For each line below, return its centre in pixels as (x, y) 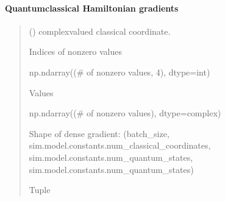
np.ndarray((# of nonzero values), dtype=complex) (125, 113)
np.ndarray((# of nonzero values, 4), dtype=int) (120, 72)
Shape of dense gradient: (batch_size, (99, 133)
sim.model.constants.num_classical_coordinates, (120, 145)
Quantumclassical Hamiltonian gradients (92, 8)
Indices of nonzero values (76, 51)
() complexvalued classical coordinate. (100, 31)
